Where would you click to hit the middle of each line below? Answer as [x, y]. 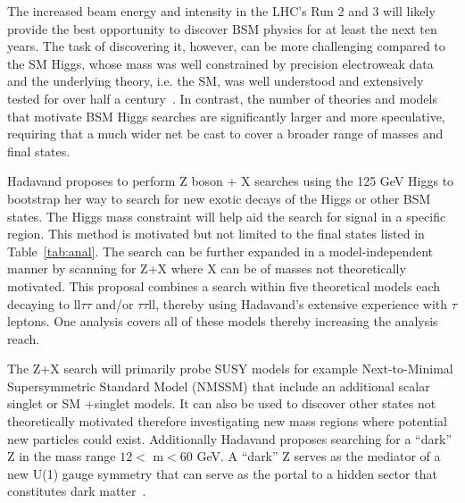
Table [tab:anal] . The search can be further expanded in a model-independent [220, 251]
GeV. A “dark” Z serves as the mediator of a [319, 456]
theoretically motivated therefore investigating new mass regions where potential [227, 421]
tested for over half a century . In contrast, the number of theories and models [222, 98]
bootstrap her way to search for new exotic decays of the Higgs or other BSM [219, 198]
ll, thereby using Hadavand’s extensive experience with [298, 303]
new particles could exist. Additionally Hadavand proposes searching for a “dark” [229, 438]
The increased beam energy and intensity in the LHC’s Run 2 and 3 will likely [221, 11]
